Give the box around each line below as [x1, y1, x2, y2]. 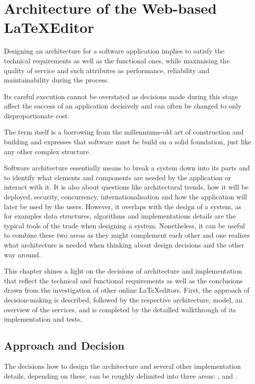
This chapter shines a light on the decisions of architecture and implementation [4, 266, 242, 276]
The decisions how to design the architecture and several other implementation [4, 360, 241, 371]
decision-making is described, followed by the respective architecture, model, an [4, 294, 243, 304]
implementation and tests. [4, 314, 82, 324]
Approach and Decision [4, 338, 125, 353]
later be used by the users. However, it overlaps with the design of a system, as [4, 201, 242, 211]
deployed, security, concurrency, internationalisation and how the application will [4, 192, 247, 202]
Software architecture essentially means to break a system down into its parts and [4, 163, 250, 173]
